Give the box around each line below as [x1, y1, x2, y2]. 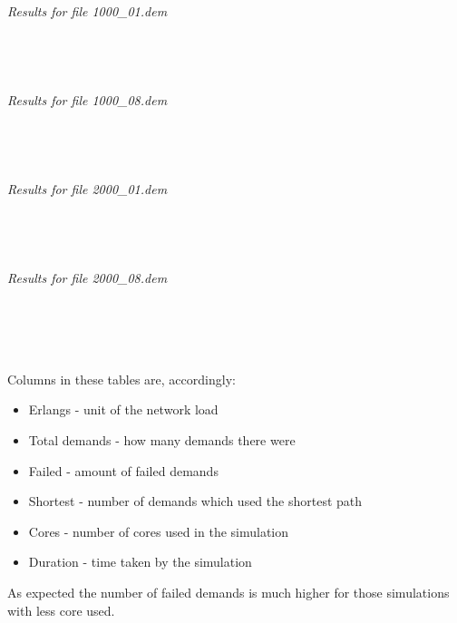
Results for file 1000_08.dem [7, 90, 168, 109]
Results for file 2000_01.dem [7, 179, 168, 198]
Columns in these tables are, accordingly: [7, 369, 236, 388]
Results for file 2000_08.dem [7, 268, 168, 287]
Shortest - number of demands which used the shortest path [28, 492, 363, 511]
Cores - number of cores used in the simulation [28, 521, 289, 540]
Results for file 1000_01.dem [7, 2, 168, 20]
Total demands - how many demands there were [28, 431, 296, 450]
